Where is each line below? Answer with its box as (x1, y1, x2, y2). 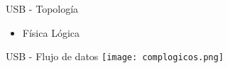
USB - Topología (6, 1, 79, 16)
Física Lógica (22, 25, 80, 40)
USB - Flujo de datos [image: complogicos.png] (6, 49, 224, 64)
